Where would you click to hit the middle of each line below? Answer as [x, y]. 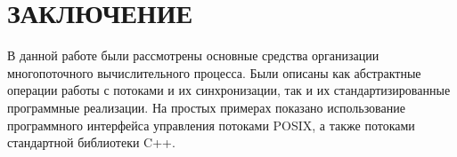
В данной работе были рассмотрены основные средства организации [193, 55]
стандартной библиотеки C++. [91, 142]
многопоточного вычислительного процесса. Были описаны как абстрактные [214, 72]
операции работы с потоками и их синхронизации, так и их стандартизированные [229, 90]
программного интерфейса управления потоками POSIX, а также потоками [211, 125]
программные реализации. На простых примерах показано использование [206, 107]
